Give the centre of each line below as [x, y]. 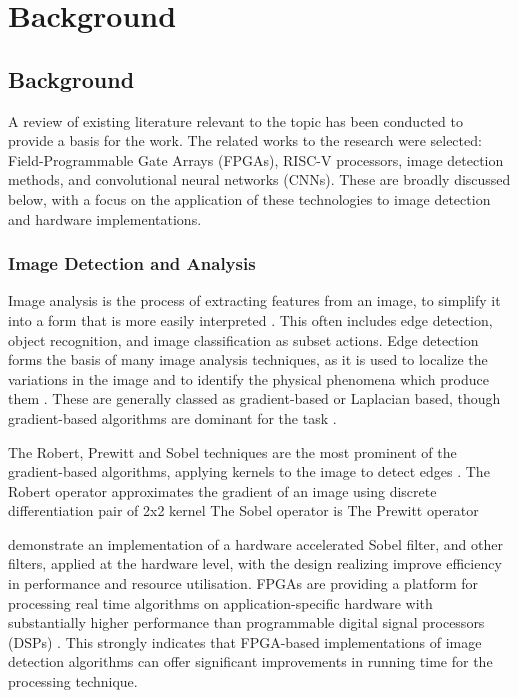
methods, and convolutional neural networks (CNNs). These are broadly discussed [259, 179]
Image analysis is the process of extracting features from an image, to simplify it [254, 300]
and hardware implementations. [105, 218]
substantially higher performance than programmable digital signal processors [246, 622]
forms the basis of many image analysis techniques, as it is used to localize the [248, 359]
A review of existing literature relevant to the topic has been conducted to [235, 120]
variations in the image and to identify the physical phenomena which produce [248, 378]
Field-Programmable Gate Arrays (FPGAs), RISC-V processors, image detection [256, 159]
